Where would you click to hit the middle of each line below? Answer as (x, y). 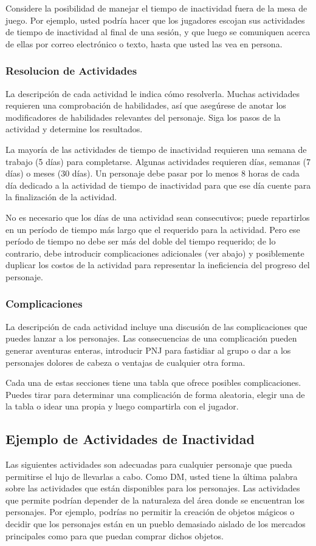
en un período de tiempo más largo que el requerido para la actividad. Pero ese (153, 229)
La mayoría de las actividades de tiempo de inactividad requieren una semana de (156, 149)
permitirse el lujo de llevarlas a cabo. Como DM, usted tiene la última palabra (152, 476)
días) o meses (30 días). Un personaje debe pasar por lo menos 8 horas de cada (153, 173)
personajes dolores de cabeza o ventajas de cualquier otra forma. (125, 362)
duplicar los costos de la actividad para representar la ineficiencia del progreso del (158, 265)
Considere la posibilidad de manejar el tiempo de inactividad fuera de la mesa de (156, 8)
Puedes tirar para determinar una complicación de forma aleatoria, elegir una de (155, 394)
